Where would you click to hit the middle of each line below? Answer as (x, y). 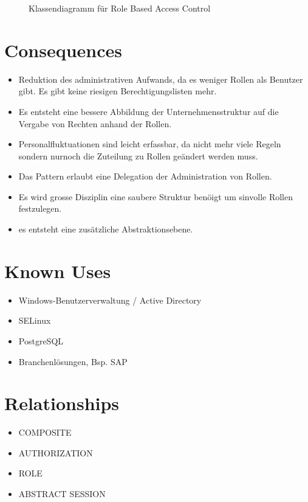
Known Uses (58, 270)
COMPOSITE (45, 432)
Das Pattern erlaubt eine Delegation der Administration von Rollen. (145, 176)
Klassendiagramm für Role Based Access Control (120, 8)
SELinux (35, 320)
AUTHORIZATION (56, 452)
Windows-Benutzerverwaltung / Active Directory (110, 300)
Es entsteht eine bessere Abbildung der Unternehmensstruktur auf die (149, 111)
